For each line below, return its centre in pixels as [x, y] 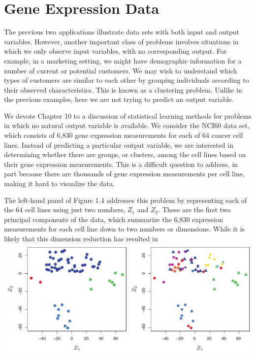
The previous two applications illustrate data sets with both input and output [122, 32]
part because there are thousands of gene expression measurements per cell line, [124, 174]
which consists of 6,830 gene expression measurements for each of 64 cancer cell [124, 135]
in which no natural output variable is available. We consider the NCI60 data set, [127, 125]
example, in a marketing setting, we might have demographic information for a [123, 60]
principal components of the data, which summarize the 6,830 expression [113, 219]
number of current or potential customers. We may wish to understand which [121, 70]
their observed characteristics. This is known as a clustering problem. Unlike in [123, 89]
